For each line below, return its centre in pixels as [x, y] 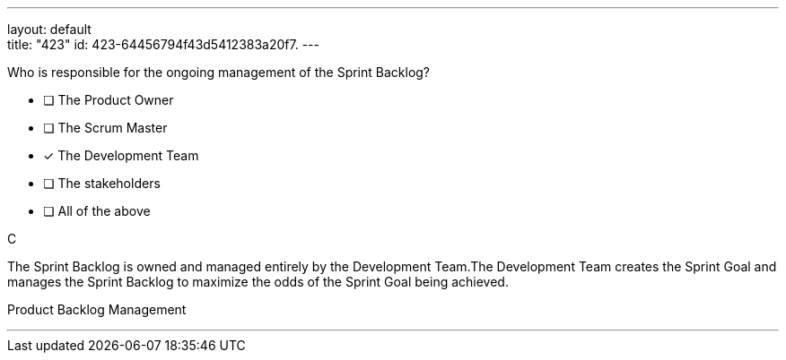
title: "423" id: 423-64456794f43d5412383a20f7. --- [163, 44]
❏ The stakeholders [102, 183]
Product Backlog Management [97, 309]
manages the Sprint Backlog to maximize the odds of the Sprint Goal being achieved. [258, 282]
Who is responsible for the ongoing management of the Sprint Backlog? [219, 72]
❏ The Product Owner [109, 100]
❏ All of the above [97, 211]
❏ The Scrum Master [105, 128]
